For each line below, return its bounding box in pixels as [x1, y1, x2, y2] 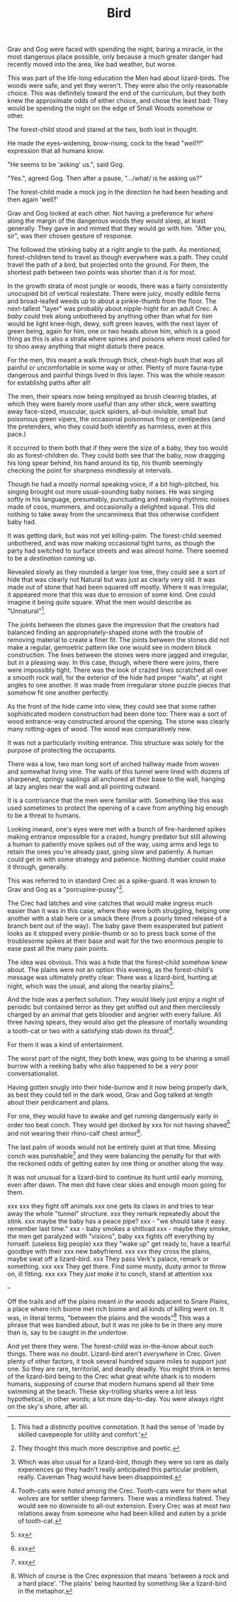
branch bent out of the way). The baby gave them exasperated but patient [7, 921, 224, 930]
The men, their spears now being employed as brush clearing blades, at [7, 392, 217, 401]
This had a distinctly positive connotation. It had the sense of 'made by [17, 1423, 225, 1431]
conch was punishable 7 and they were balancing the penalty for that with [7, 1151, 221, 1160]
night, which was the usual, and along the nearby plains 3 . [7, 980, 175, 990]
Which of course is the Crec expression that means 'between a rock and [17, 1571, 229, 1580]
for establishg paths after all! [7, 378, 91, 387]
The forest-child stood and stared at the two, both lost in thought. [7, 126, 198, 134]
